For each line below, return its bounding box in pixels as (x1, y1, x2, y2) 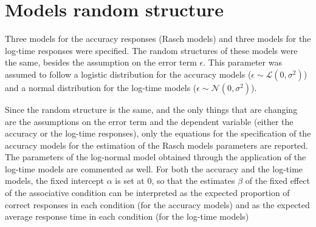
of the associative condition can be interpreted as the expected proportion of (5, 186, 290, 199)
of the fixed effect (245, 174, 310, 187)
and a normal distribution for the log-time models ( (5, 81, 197, 93)
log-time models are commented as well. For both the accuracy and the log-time (5, 162, 303, 175)
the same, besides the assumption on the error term (5, 56, 197, 69)
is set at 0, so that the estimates (115, 174, 235, 187)
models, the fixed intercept (5, 174, 105, 187)
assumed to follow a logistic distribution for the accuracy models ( (5, 67, 252, 80)
